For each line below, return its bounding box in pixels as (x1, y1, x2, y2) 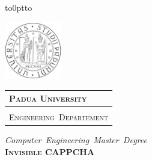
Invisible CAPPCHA (5, 145, 95, 158)
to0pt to (5, 1, 32, 13)
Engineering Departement (9, 111, 109, 123)
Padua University (9, 92, 87, 105)
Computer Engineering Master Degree (5, 134, 147, 146)
